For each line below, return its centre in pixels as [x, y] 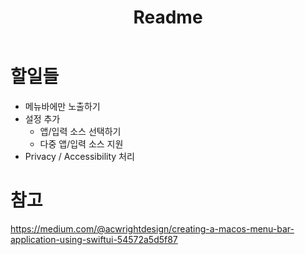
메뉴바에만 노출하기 [62, 106]
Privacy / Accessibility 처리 [79, 156]
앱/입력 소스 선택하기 [80, 131]
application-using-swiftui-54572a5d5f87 [94, 239]
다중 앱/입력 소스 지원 [81, 143]
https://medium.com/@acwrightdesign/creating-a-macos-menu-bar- [152, 228]
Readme [168, 17]
